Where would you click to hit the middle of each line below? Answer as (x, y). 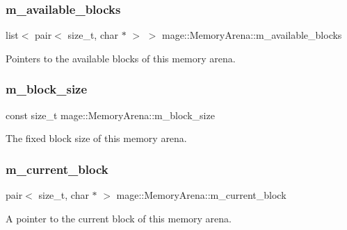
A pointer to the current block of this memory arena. (119, 218)
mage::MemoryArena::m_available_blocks (252, 35)
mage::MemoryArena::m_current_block (201, 195)
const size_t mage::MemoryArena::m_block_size (110, 115)
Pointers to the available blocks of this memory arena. (121, 58)
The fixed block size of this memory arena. (96, 138)
